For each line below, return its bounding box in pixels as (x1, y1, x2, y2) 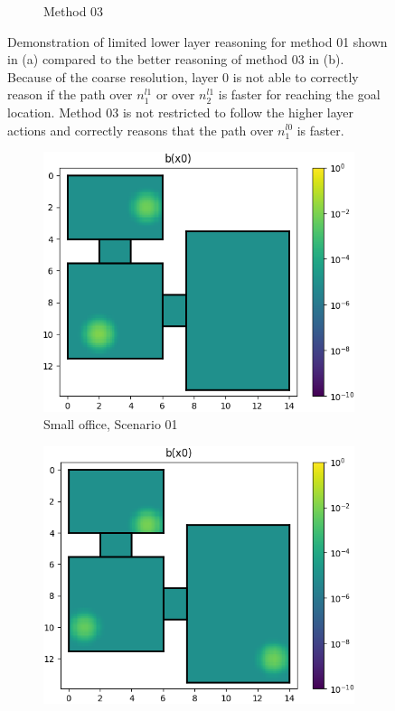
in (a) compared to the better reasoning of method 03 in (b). (7, 50, 344, 69)
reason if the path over (7, 85, 133, 104)
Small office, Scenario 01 (43, 415, 178, 434)
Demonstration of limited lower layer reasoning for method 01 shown (7, 32, 388, 51)
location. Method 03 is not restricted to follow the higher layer (7, 102, 353, 121)
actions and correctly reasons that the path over (7, 120, 274, 139)
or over (155, 85, 195, 104)
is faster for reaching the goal (218, 85, 381, 104)
